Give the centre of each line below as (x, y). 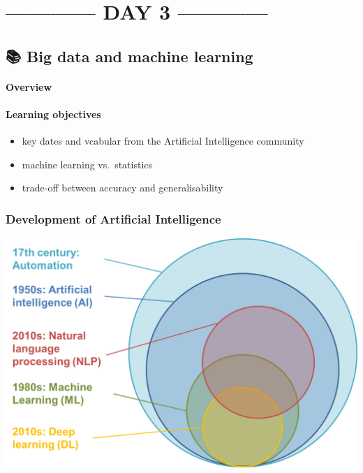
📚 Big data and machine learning (129, 56)
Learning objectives (53, 114)
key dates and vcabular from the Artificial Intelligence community (163, 141)
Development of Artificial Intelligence (113, 218)
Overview (29, 86)
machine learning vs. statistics (87, 164)
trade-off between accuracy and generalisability (123, 188)
